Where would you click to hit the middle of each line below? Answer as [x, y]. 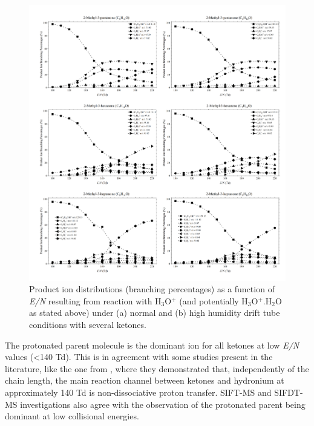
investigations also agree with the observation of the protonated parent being [163, 404]
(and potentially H [214, 300]
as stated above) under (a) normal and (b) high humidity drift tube [155, 313]
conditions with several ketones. [88, 324]
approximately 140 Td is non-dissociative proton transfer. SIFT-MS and [138, 392]
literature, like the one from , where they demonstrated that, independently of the [157, 368]
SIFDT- [289, 392]
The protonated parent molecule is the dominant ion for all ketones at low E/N [152, 345]
